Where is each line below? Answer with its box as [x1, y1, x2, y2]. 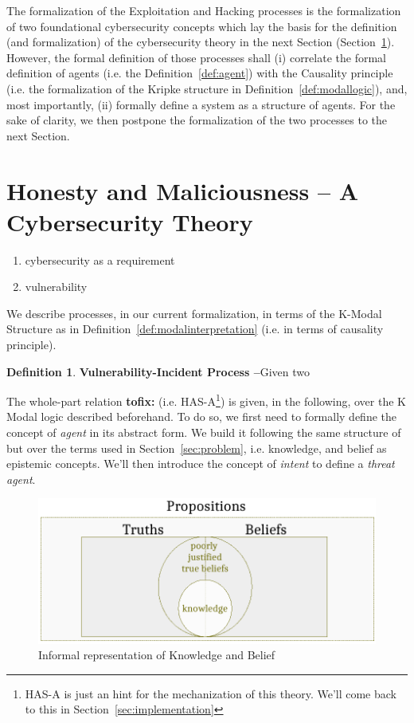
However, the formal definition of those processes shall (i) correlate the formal [6, 49, 386, 65]
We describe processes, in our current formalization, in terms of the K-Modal [6, 305, 382, 321]
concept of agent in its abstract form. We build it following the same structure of [6, 424, 401, 441]
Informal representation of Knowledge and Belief [38, 646, 275, 663]
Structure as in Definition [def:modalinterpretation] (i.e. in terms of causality [6, 320, 384, 337]
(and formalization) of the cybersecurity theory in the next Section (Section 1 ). [6, 33, 395, 50]
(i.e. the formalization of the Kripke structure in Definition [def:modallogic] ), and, [6, 80, 408, 96]
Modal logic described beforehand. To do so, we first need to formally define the [6, 408, 397, 425]
